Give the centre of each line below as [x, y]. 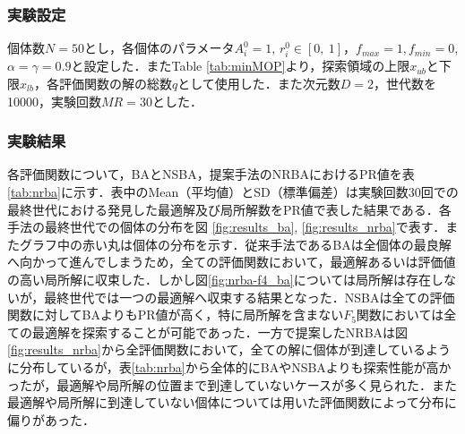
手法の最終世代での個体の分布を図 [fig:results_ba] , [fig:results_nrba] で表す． [227, 227]
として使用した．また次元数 [259, 83]
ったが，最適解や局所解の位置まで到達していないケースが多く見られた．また [232, 384]
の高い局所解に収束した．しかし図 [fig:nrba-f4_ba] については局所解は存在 [220, 279]
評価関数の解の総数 [115, 83]
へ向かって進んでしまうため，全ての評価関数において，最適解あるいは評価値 [232, 262]
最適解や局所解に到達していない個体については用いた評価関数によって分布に [232, 402]
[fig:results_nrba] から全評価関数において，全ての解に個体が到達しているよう [229, 349]
